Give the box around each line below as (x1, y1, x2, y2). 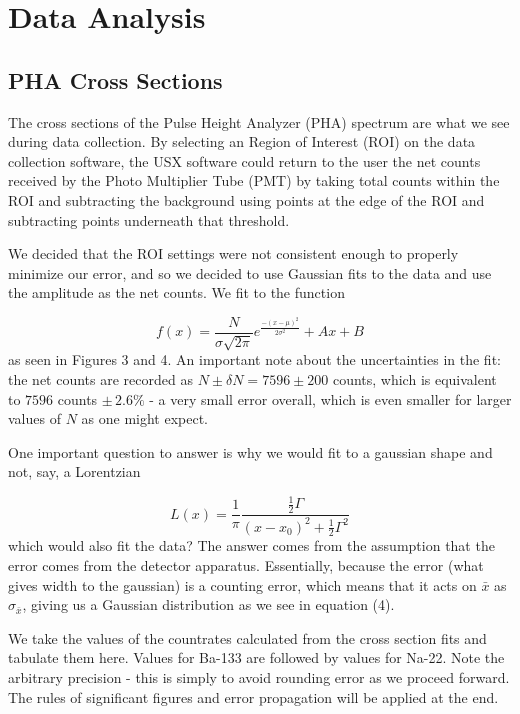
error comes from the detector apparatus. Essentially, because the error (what (8, 555, 484, 576)
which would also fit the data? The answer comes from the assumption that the (8, 535, 495, 556)
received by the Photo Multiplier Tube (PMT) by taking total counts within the (8, 170, 500, 191)
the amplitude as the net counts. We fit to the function (8, 282, 345, 303)
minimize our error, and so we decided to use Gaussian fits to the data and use (8, 262, 492, 283)
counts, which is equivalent (332, 368, 497, 389)
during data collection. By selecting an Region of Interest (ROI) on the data (8, 131, 476, 152)
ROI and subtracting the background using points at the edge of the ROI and (8, 189, 485, 210)
